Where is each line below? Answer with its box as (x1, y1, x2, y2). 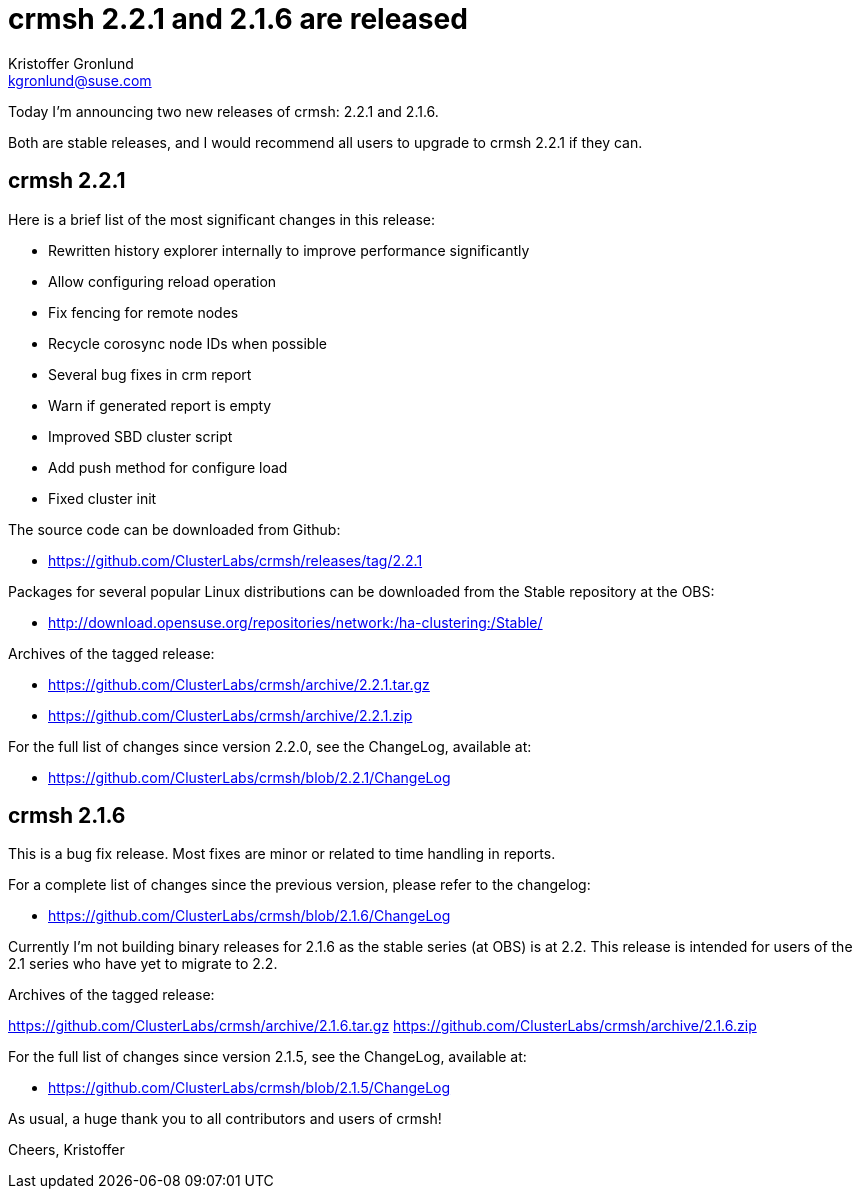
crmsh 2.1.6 (8, 803, 126, 829)
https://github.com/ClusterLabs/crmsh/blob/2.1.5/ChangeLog (48, 1079, 451, 1097)
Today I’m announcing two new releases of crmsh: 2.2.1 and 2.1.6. (8, 102, 439, 120)
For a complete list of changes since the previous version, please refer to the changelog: (8, 876, 591, 894)
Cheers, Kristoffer (8, 1141, 125, 1159)
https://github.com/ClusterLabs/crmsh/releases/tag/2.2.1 (48, 551, 423, 569)
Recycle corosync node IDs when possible (48, 334, 327, 352)
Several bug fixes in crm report (48, 365, 252, 383)
